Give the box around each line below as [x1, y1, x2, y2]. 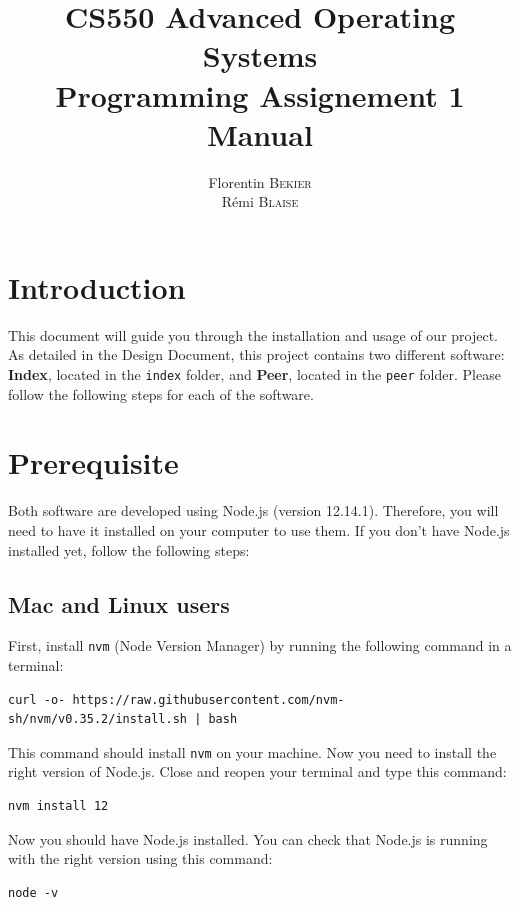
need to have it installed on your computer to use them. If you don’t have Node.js [8, 519, 510, 540]
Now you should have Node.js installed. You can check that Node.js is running [8, 828, 488, 849]
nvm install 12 [8, 799, 109, 814]
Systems [202, 35, 318, 76]
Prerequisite [8, 442, 179, 483]
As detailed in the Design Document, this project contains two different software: [8, 344, 505, 365]
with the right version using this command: [8, 848, 273, 869]
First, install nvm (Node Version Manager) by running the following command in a [8, 635, 512, 656]
